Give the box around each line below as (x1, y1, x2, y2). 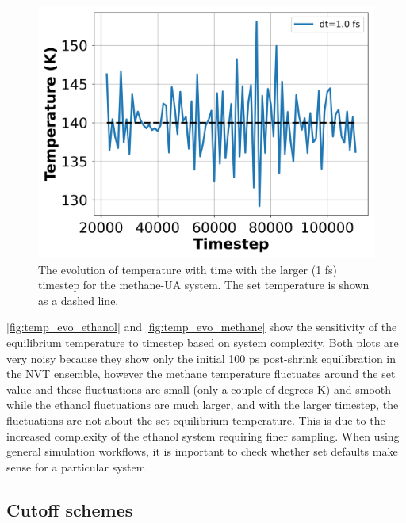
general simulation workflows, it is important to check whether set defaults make (6, 443, 398, 460)
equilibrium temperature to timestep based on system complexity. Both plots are (6, 334, 399, 350)
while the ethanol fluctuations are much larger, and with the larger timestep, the (6, 396, 399, 413)
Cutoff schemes (6, 497, 133, 521)
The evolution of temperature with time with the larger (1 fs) (38, 261, 338, 277)
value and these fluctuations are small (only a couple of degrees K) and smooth (6, 380, 392, 397)
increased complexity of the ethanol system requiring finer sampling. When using (6, 427, 400, 444)
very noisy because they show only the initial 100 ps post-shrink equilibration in (6, 349, 396, 366)
